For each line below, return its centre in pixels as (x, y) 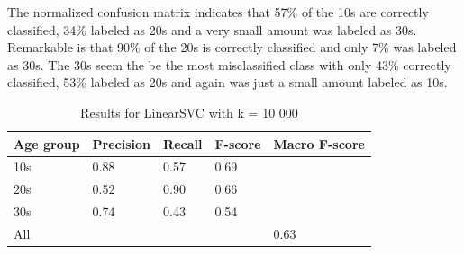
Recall (183, 143)
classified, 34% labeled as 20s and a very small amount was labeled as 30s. (212, 29)
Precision (122, 143)
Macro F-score (319, 143)
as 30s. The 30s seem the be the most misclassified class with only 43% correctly (229, 64)
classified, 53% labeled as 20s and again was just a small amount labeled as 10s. (227, 82)
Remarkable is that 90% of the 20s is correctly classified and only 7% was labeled (232, 47)
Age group (47, 143)
